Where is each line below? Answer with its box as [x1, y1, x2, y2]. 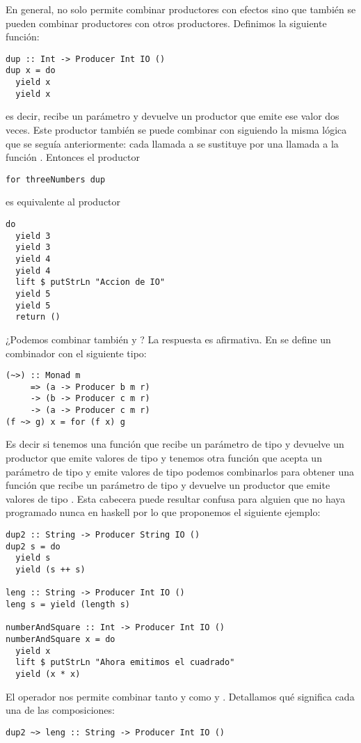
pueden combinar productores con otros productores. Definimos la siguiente [6, 15, 327, 30]
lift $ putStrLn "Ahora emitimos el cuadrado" [15, 657, 235, 668]
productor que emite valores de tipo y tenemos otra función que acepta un [6, 451, 322, 464]
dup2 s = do [6, 541, 61, 552]
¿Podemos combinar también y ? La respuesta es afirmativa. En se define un [6, 331, 331, 346]
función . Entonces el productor [6, 150, 140, 164]
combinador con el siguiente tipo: [6, 345, 147, 360]
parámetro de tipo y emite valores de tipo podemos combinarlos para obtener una [6, 464, 354, 478]
